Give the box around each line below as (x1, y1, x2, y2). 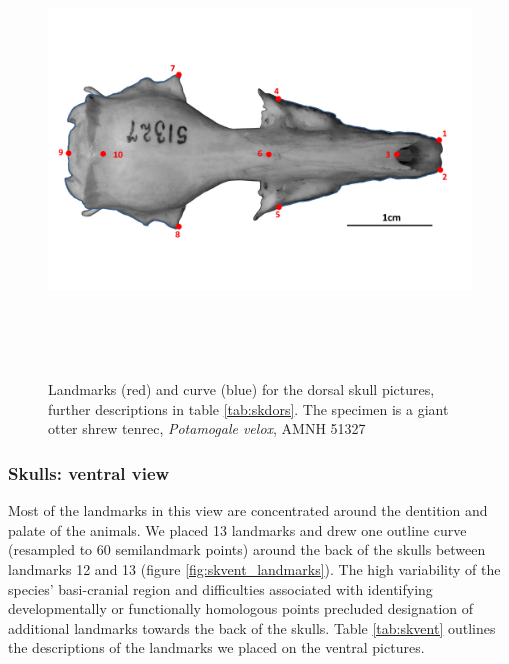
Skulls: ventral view (8, 460, 170, 485)
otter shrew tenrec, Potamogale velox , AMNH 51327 (48, 418, 366, 439)
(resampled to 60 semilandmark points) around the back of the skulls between (8, 539, 486, 560)
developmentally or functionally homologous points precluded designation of (8, 598, 474, 619)
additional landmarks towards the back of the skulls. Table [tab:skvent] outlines (8, 617, 496, 638)
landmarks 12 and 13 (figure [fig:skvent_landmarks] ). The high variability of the (8, 558, 501, 579)
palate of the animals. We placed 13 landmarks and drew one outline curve (8, 519, 467, 540)
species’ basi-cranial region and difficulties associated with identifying (8, 578, 433, 599)
